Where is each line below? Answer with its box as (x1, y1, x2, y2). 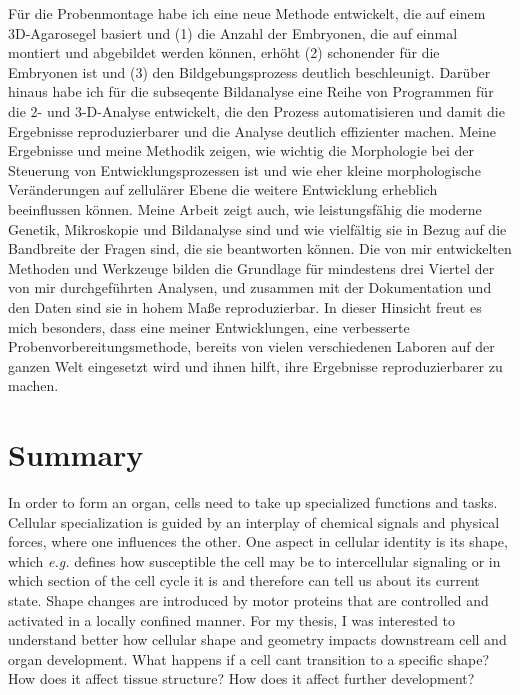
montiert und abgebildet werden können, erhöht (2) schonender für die (8, 42, 440, 63)
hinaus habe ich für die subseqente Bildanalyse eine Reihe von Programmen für (8, 81, 494, 102)
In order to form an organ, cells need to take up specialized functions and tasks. (8, 492, 498, 512)
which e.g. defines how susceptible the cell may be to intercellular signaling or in (8, 550, 501, 571)
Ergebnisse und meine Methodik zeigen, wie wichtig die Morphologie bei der (8, 140, 474, 161)
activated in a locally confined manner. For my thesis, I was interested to (8, 609, 456, 630)
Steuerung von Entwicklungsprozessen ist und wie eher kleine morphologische (8, 159, 481, 180)
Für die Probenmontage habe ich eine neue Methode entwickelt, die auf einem (8, 3, 486, 23)
